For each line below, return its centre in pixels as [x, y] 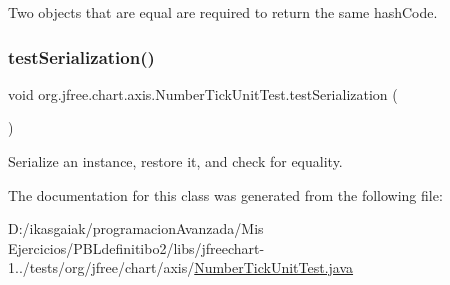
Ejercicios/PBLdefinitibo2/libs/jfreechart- [136, 247]
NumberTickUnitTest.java [274, 267]
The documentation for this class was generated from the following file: [225, 194]
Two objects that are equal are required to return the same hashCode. [223, 12]
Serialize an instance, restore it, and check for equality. [175, 161]
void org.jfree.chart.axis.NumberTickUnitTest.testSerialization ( [203, 93]
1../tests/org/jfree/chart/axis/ [101, 267]
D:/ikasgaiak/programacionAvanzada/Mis [136, 228]
